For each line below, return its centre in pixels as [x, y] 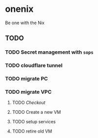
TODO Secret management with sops [49, 52]
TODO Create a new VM [37, 112]
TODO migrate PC [26, 79]
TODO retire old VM [32, 131]
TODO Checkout [29, 103]
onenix [19, 9]
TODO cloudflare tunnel [34, 66]
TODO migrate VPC [28, 92]
